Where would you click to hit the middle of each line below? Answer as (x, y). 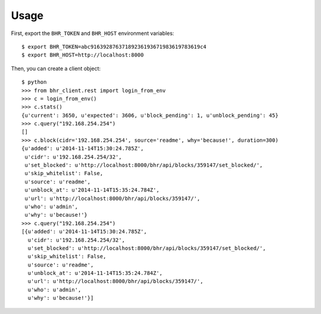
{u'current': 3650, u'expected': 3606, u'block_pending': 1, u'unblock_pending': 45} (150, 115)
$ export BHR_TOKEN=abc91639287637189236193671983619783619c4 (114, 47)
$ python (34, 82)
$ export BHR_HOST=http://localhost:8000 (83, 55)
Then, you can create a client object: (56, 68)
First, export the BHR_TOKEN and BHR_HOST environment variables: (93, 33)
